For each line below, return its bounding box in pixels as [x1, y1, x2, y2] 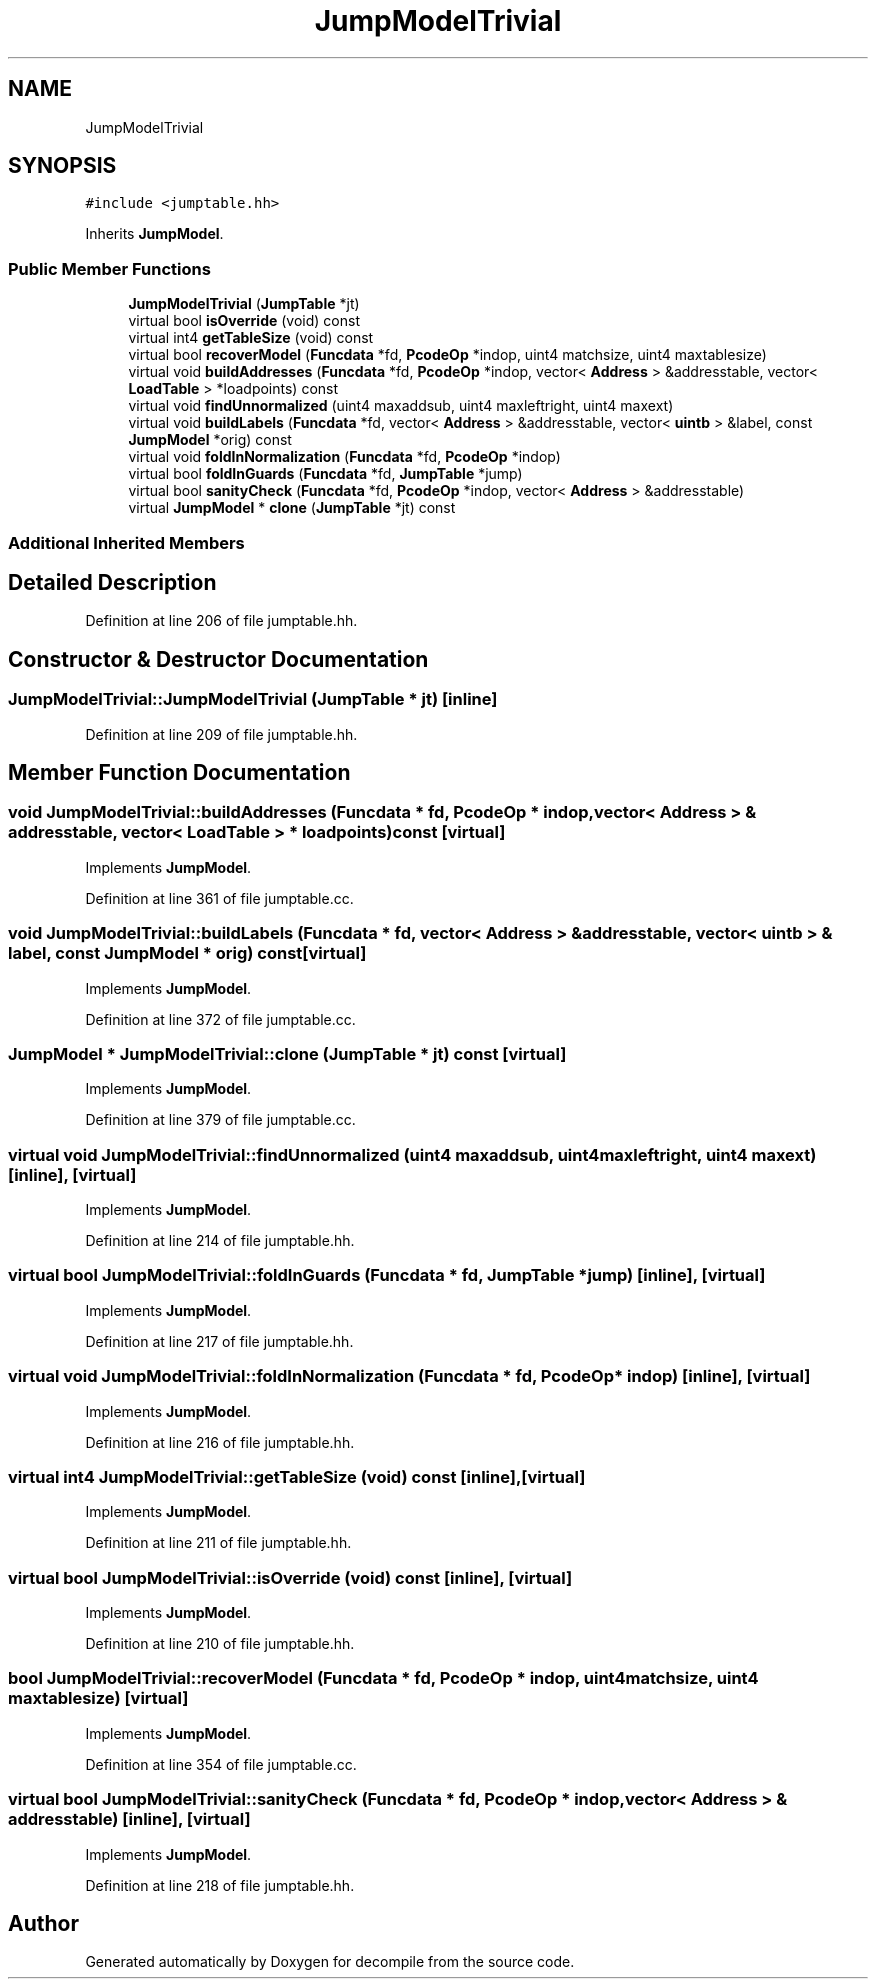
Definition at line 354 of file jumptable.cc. [85, 1755, 357, 1773]
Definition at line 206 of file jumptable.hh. [85, 612, 358, 630]
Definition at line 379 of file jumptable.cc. [85, 1111, 356, 1129]
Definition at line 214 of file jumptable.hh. [85, 1232, 355, 1250]
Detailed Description [8, 569, 217, 595]
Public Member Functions [8, 258, 211, 279]
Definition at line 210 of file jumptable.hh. [85, 1635, 355, 1653]
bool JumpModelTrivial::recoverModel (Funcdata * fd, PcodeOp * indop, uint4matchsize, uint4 [8, 1668, 759, 1689]
